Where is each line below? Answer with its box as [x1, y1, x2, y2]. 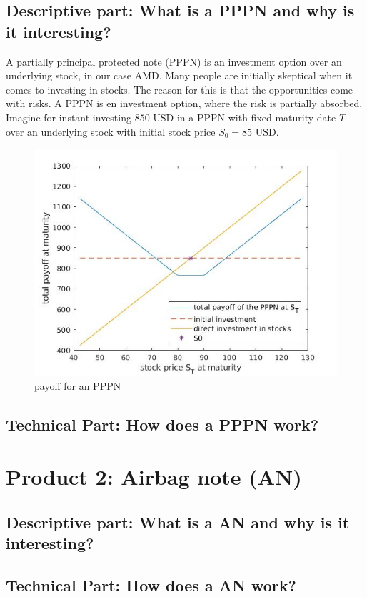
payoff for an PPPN [34, 378, 121, 393]
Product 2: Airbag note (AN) [6, 462, 302, 491]
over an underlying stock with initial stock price [6, 124, 216, 139]
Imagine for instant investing [6, 109, 131, 124]
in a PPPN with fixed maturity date [176, 109, 336, 124]
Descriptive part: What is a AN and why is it [6, 511, 350, 533]
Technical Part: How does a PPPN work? [6, 413, 319, 435]
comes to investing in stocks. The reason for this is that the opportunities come [6, 81, 353, 96]
